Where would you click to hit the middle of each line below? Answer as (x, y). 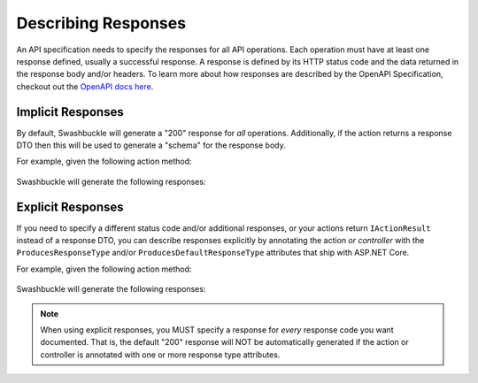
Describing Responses (101, 23)
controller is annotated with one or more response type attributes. (160, 355)
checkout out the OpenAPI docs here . (85, 86)
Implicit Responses (70, 112)
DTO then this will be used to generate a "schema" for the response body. (151, 145)
